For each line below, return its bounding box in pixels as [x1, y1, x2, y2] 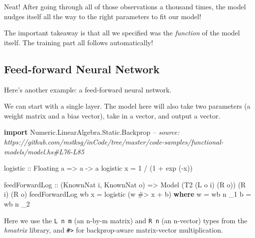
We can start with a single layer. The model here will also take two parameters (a [4, 101, 251, 111]
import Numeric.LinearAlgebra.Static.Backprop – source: [4, 127, 180, 137]
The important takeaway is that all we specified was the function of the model [4, 28, 240, 38]
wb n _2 [4, 198, 30, 208]
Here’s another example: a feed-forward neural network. [4, 84, 172, 94]
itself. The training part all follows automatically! [4, 37, 153, 47]
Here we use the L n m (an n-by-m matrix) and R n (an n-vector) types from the [4, 215, 248, 225]
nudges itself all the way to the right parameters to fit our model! [4, 11, 201, 21]
